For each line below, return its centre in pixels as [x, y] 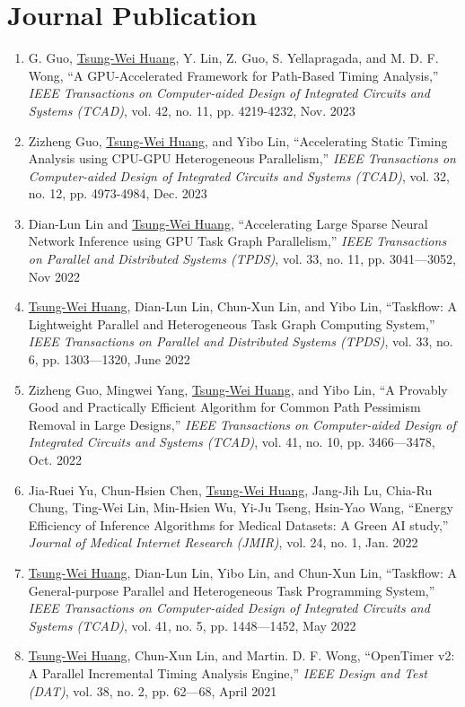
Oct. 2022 [55, 459]
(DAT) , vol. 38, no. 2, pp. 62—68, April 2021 [153, 690]
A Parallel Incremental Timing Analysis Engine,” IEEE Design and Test [228, 672]
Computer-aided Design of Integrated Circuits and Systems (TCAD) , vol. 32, [239, 175]
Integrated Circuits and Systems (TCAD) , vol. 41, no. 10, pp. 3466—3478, [232, 442]
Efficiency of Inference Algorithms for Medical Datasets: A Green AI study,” [238, 524]
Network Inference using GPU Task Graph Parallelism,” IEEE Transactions [237, 241]
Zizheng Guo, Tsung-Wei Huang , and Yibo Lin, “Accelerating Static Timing [238, 140]
